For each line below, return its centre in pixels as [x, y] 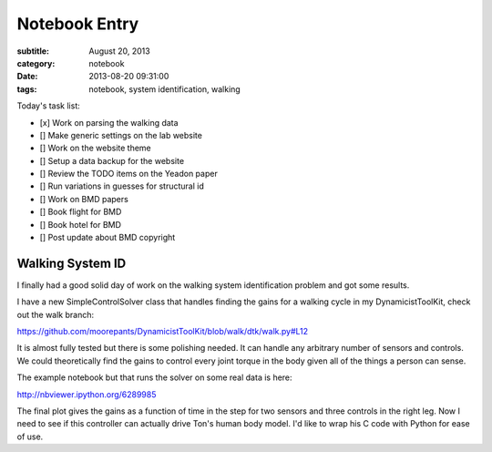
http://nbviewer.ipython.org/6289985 [87, 394]
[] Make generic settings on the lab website [121, 135]
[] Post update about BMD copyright [108, 238]
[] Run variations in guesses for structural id [122, 186]
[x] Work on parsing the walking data [109, 122]
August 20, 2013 [119, 51]
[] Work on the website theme [96, 148]
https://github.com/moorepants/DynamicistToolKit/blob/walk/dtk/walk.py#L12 [163, 332]
